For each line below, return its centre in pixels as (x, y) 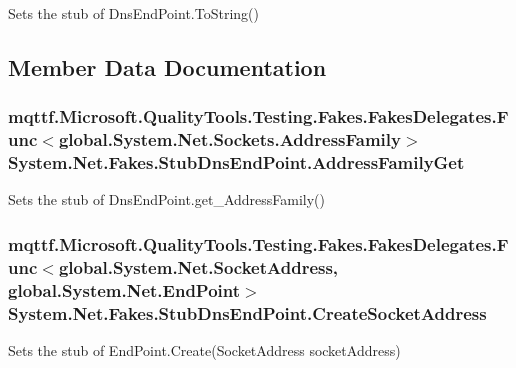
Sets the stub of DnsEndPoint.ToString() (133, 13)
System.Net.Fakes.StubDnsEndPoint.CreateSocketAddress (247, 312)
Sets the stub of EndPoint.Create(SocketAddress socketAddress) (204, 350)
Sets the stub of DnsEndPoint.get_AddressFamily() (167, 199)
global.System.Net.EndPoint (124, 289)
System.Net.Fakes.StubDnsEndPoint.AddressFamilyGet (236, 162)
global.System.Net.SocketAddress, (198, 266)
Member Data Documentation (167, 66)
